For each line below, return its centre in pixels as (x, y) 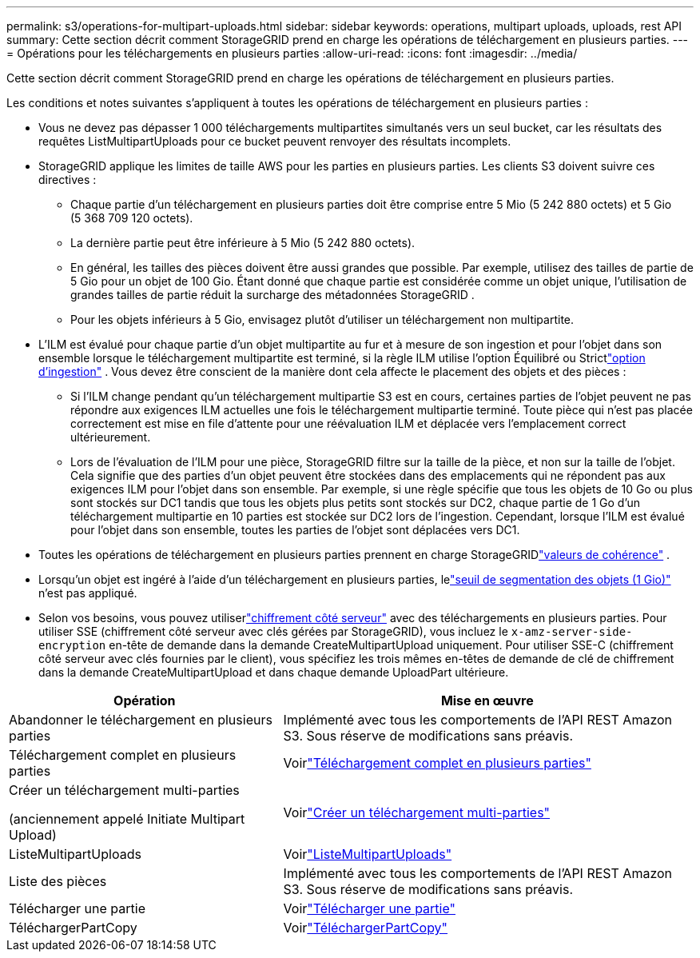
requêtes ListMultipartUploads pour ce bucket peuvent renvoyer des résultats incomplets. (275, 141)
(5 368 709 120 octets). (132, 218)
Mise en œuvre (487, 701)
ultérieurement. (111, 437)
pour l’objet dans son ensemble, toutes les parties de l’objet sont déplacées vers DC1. (295, 530)
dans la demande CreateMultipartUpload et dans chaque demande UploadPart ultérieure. (274, 672)
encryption (72, 645)
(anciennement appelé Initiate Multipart (127, 819)
